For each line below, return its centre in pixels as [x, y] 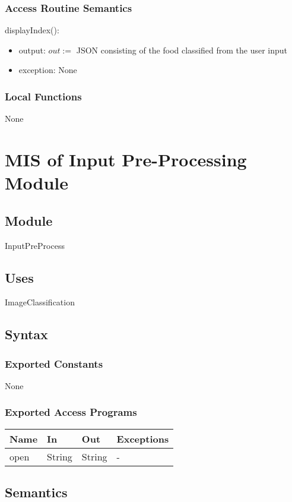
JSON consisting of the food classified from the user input [182, 50]
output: [32, 50]
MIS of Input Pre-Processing [126, 159]
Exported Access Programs [71, 412]
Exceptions [143, 438]
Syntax [26, 334]
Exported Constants [54, 363]
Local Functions [43, 96]
